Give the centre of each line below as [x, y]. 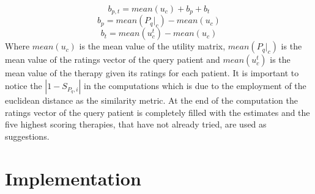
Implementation [73, 178]
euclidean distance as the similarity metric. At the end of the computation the [152, 100]
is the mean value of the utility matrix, [152, 46]
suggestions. [27, 136]
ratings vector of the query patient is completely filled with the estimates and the [157, 112]
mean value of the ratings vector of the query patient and [113, 59]
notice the [24, 86]
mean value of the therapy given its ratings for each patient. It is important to [152, 73]
